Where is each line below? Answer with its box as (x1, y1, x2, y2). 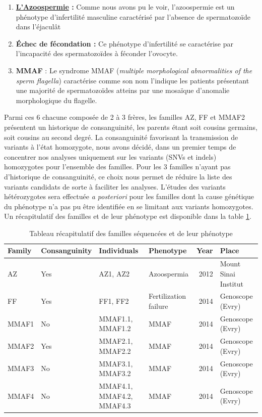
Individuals (99, 245, 139, 256)
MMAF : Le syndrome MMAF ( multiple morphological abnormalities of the (16, 65, 252, 75)
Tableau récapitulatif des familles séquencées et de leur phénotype (29, 227, 233, 238)
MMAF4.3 (99, 400, 131, 411)
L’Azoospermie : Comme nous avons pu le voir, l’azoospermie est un (16, 2, 235, 12)
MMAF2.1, (99, 336, 133, 346)
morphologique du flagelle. (16, 95, 97, 105)
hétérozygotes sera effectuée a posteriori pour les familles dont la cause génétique (4, 191, 254, 202)
